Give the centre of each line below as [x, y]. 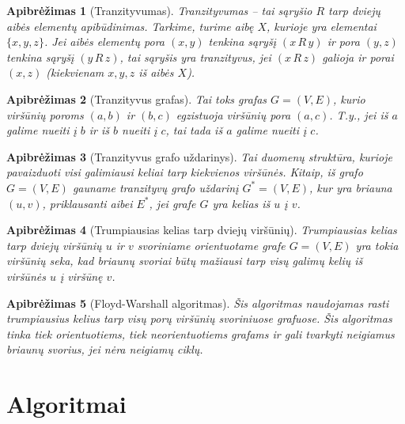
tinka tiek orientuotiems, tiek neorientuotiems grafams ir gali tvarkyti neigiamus [201, 333]
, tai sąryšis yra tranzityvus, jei [195, 57]
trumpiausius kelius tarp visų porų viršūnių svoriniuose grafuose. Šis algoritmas [199, 318]
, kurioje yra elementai [322, 26]
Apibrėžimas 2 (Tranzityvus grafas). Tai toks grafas [137, 98]
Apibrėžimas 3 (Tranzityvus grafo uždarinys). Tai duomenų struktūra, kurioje [199, 156]
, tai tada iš [194, 130]
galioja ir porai [358, 57]
